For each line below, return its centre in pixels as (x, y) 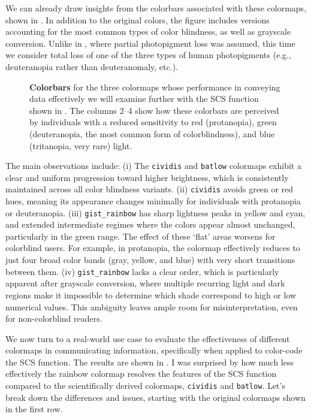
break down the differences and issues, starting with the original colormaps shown (155, 397)
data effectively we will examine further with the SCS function (144, 99)
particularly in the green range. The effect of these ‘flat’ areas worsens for (141, 236)
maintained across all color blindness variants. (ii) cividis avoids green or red (150, 189)
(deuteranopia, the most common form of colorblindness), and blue (152, 133)
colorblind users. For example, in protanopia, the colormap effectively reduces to (153, 248)
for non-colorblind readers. (54, 318)
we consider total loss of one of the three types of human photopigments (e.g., (148, 55)
